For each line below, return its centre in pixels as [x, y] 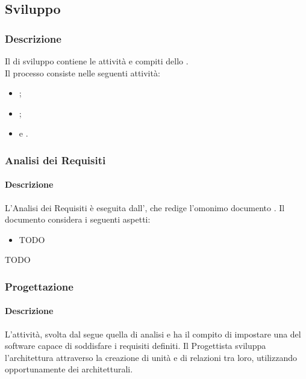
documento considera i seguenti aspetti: [78, 219]
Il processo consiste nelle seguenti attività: [83, 72]
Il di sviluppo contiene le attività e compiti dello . [97, 61]
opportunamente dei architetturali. [69, 369]
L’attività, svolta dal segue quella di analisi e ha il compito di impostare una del [153, 334]
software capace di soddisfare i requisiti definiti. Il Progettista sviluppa [136, 346]
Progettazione [39, 286]
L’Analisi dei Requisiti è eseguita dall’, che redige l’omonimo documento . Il [145, 207]
